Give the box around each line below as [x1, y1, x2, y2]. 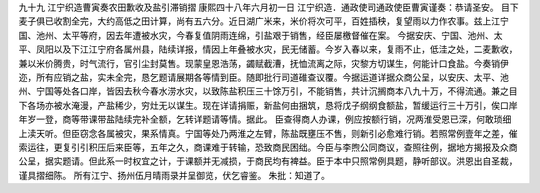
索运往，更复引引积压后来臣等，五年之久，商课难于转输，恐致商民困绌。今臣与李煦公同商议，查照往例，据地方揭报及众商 [18, 141, 518, 153]
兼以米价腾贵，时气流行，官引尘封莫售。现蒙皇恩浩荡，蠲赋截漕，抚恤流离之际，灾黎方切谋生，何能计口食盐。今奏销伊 [18, 57, 509, 69]
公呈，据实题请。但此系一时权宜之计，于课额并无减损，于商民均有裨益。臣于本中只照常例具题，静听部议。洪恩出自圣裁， [18, 155, 518, 167]
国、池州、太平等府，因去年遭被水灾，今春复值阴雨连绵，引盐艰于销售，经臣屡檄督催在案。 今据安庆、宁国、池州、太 [18, 29, 503, 41]
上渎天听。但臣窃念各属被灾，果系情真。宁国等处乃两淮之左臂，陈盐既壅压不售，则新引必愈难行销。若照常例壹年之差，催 [18, 127, 518, 139]
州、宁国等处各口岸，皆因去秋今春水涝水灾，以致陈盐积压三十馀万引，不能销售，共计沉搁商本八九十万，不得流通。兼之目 [18, 85, 518, 97]
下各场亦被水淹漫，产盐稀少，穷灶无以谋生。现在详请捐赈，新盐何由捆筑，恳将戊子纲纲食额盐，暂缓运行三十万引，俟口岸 [18, 99, 518, 111]
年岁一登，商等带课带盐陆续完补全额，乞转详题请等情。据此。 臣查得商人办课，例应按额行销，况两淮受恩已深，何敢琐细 [18, 113, 512, 125]
